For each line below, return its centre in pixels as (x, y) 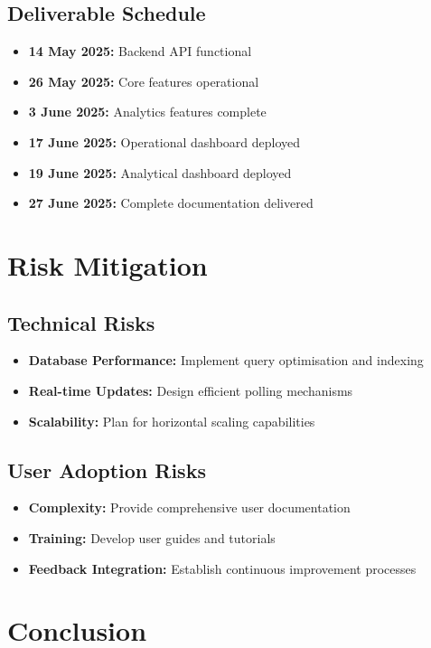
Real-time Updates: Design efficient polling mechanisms (191, 390)
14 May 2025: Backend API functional (140, 51)
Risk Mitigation (108, 264)
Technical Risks (81, 322)
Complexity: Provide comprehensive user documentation (189, 507)
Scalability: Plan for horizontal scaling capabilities (172, 421)
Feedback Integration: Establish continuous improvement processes (222, 568)
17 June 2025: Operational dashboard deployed (164, 141)
